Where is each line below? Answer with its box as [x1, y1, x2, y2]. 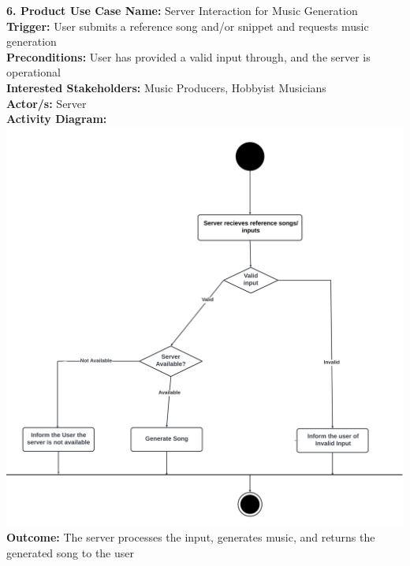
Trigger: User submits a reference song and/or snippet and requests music [6, 17, 369, 34]
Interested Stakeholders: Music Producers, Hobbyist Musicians [6, 79, 326, 95]
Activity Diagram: [6, 110, 107, 127]
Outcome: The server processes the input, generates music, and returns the [6, 529, 375, 546]
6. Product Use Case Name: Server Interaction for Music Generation [6, 2, 358, 18]
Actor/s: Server [6, 95, 87, 111]
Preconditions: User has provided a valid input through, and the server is [6, 48, 371, 65]
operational [6, 64, 61, 80]
